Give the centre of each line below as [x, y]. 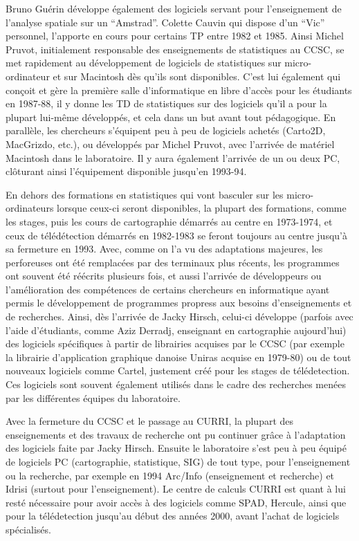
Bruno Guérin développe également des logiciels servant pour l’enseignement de [174, 8]
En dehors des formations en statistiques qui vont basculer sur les [145, 194]
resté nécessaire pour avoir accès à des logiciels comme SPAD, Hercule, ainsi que [176, 502]
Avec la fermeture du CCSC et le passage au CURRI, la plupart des [150, 421]
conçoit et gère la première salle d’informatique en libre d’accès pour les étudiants [179, 90]
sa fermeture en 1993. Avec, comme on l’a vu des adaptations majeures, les [164, 249]
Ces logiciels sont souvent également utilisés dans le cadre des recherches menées [176, 384]
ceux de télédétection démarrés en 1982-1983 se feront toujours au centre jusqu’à [176, 235]
